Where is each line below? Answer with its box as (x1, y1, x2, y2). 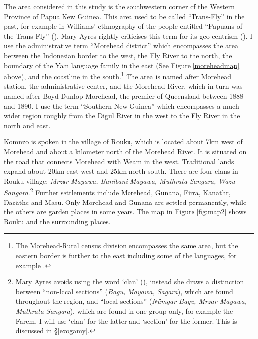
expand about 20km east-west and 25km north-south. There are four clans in (4, 166, 238, 176)
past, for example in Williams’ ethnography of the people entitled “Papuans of (4, 21, 243, 31)
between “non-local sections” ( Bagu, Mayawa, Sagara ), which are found (15, 286, 233, 296)
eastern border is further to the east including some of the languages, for (15, 250, 237, 260)
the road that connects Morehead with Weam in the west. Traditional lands (4, 156, 234, 166)
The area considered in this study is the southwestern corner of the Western (4, 1, 235, 11)
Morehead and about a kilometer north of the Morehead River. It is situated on (4, 146, 247, 156)
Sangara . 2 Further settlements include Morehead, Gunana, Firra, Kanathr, (4, 186, 231, 197)
